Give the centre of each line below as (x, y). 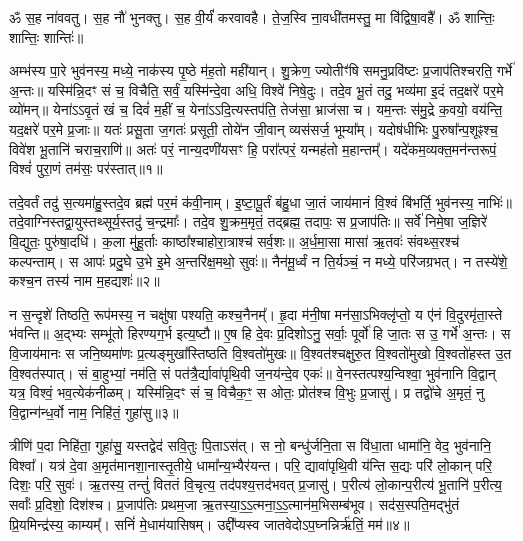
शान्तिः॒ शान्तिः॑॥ (46, 36)
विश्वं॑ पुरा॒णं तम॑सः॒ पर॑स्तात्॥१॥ (86, 168)
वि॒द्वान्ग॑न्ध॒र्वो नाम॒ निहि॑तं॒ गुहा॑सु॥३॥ (94, 411)
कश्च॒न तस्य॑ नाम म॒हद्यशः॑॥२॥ (84, 280)
